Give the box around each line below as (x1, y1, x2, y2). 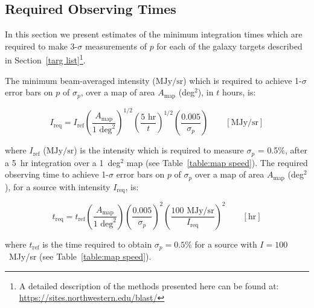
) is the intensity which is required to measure (74, 144, 244, 156)
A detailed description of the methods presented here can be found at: (19, 279, 279, 292)
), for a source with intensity (5, 180, 111, 193)
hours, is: (222, 86, 256, 98)
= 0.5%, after (257, 144, 307, 156)
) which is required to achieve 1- (183, 74, 302, 86)
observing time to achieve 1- (5, 168, 109, 181)
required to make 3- (5, 39, 78, 52)
